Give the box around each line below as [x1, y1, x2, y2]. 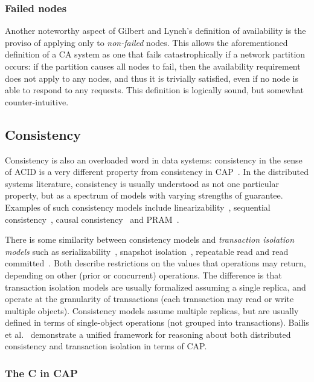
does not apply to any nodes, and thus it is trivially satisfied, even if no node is [5, 71, 298, 84]
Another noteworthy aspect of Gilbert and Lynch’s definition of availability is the [5, 24, 306, 37]
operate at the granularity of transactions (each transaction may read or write [5, 292, 294, 305]
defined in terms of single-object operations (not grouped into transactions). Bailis [5, 316, 309, 329]
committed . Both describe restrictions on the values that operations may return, [5, 257, 306, 269]
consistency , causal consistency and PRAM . [5, 212, 179, 225]
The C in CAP [5, 366, 78, 380]
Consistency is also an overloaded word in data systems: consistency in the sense [5, 153, 303, 166]
